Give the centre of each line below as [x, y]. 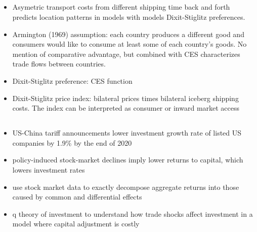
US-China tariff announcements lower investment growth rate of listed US [127, 133]
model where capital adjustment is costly [76, 224]
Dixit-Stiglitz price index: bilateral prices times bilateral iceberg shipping [125, 98]
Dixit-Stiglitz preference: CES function [72, 80]
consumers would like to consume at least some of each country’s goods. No [130, 44]
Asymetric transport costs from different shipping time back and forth [121, 7]
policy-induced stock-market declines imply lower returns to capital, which [128, 160]
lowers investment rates [49, 169]
